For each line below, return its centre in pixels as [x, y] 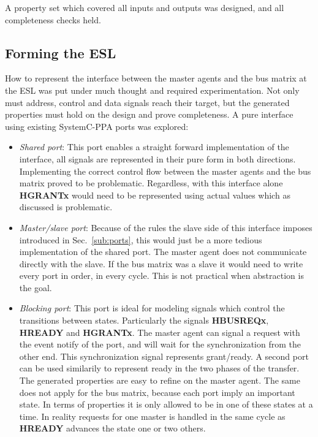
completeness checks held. [53, 19]
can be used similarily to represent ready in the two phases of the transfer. [159, 368]
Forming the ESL [61, 52]
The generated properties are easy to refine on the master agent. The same [160, 380]
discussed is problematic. [66, 207]
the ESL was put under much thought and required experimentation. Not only [152, 90]
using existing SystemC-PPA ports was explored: [97, 126]
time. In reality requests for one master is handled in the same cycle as [152, 416]
